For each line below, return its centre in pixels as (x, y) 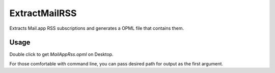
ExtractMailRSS (43, 13)
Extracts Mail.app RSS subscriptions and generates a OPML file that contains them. (97, 28)
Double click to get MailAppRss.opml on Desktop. (61, 54)
